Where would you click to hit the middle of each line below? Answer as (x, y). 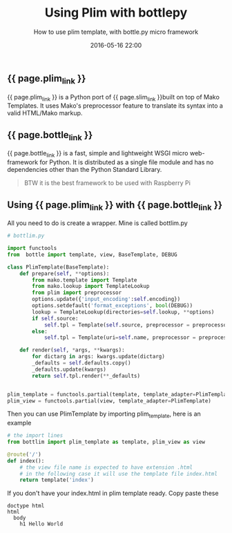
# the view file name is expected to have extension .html (106, 467)
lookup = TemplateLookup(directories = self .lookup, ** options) (123, 312)
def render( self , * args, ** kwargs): (72, 350)
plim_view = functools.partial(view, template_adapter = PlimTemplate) (109, 401)
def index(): (26, 461)
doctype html (26, 506)
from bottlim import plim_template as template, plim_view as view (106, 442)
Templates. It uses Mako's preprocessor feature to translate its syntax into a (115, 106)
